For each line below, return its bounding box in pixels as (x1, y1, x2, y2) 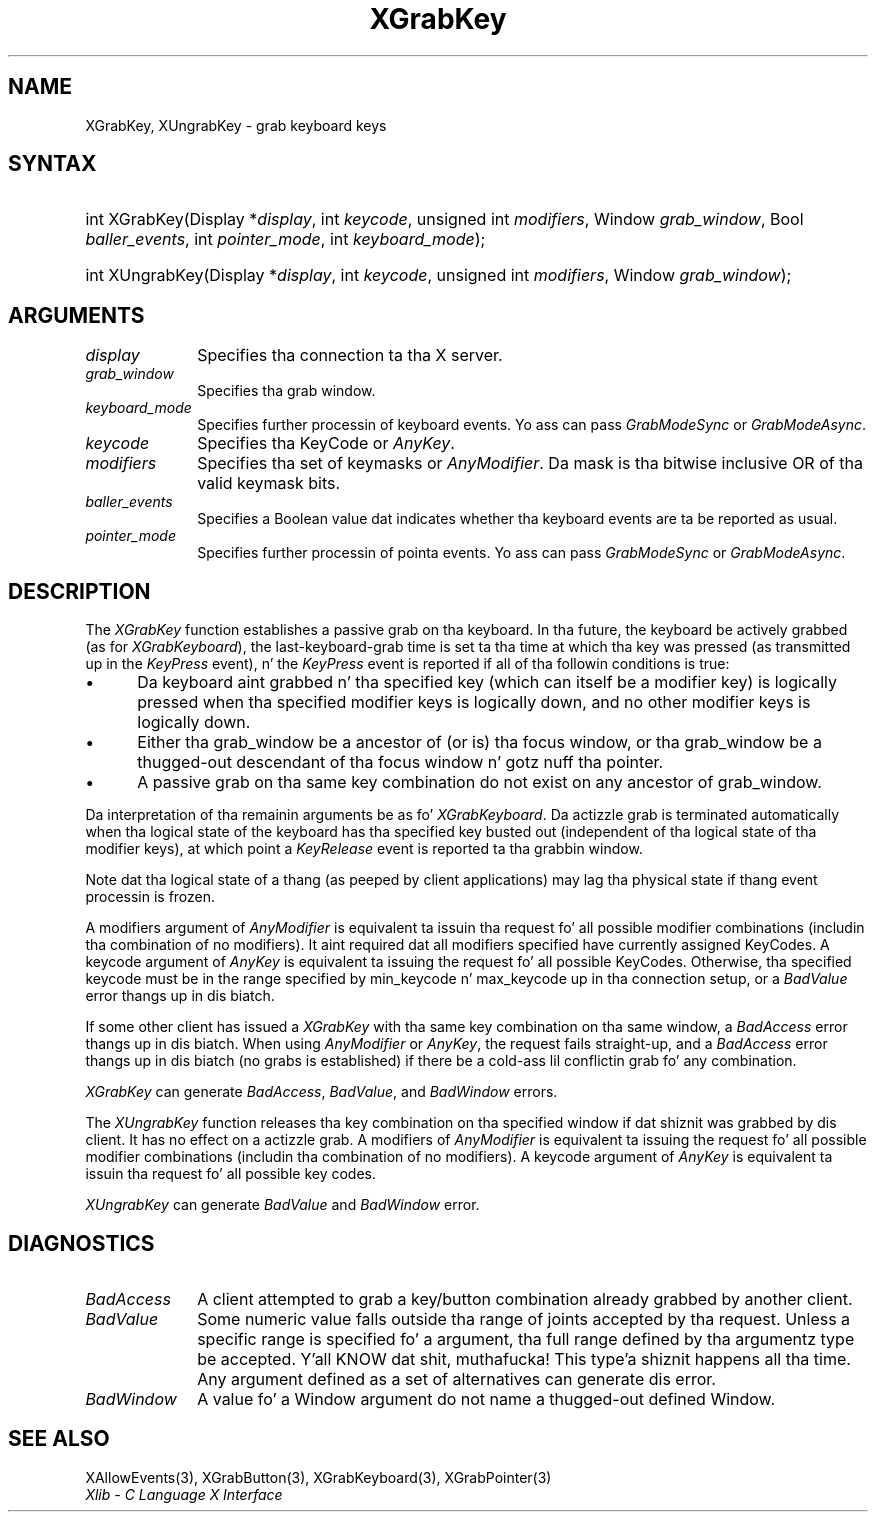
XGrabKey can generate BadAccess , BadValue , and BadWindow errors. (85, 1083, 558, 1101)
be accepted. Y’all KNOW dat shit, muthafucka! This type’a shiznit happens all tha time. (197, 1348, 851, 1369)
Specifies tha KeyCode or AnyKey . (197, 433, 455, 454)
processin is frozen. (85, 888, 216, 906)
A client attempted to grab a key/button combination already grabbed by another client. (197, 1288, 853, 1309)
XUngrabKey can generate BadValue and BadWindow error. (85, 1196, 480, 1214)
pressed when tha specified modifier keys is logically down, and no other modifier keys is (137, 692, 811, 713)
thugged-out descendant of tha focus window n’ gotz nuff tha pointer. (137, 752, 664, 773)
